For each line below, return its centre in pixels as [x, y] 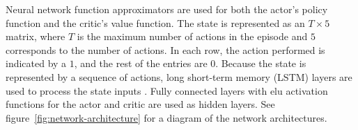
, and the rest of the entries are [141, 63]
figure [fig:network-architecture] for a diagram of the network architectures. [166, 117]
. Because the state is [261, 63]
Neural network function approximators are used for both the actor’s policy [167, 9]
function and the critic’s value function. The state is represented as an [155, 22]
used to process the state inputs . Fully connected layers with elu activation [167, 90]
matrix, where [36, 36]
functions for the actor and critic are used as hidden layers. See [140, 104]
